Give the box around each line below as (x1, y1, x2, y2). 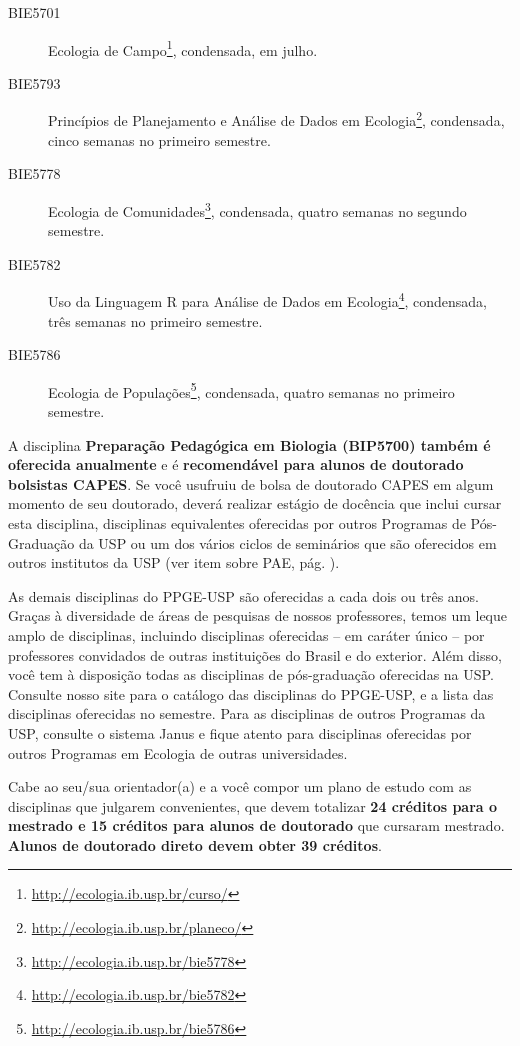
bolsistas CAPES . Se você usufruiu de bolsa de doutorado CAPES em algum (8, 473, 494, 494)
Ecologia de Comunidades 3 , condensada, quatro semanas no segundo (48, 197, 467, 221)
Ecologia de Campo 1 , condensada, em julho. (48, 36, 318, 60)
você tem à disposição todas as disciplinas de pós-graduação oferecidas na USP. (8, 664, 494, 685)
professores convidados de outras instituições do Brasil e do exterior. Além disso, (8, 644, 502, 665)
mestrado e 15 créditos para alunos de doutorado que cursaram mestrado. (8, 815, 505, 836)
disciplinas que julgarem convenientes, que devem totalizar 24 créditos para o (8, 795, 498, 816)
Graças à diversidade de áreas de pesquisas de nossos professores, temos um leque (8, 605, 507, 626)
